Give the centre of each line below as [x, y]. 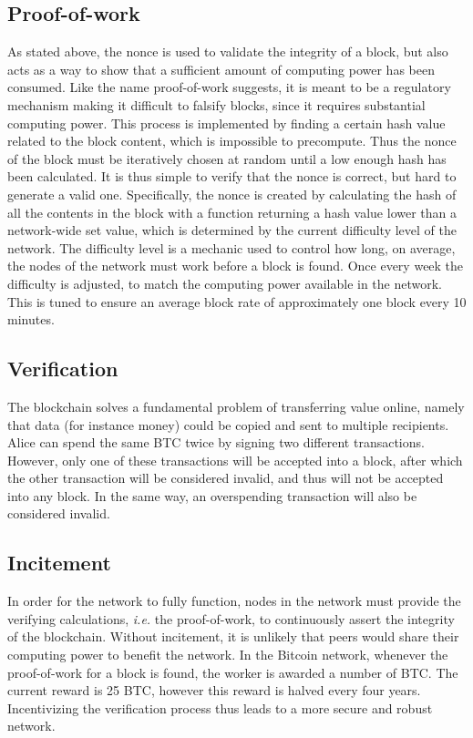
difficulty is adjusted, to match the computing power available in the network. [225, 283]
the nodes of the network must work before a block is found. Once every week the [236, 266]
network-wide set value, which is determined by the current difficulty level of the [232, 230]
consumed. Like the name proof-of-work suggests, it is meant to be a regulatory [229, 87]
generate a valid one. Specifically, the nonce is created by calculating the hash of [232, 194]
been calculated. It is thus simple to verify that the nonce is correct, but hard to [232, 176]
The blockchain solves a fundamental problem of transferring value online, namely [236, 406]
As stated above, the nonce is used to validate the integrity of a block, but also [228, 51]
